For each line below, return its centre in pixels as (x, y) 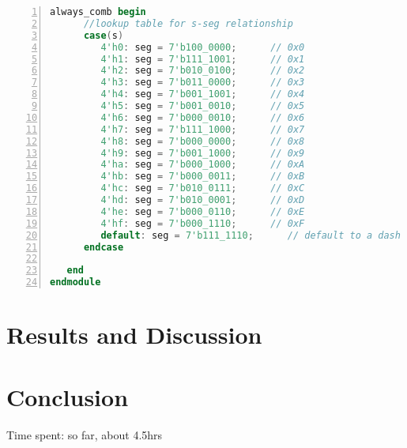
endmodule (75, 282)
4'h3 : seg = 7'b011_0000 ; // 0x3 (203, 83)
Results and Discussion (134, 335)
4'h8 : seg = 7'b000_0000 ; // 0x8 (203, 141)
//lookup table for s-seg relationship (188, 23)
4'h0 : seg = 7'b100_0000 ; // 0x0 (203, 47)
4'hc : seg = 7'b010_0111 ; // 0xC (203, 188)
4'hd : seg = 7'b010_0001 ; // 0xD (203, 200)
